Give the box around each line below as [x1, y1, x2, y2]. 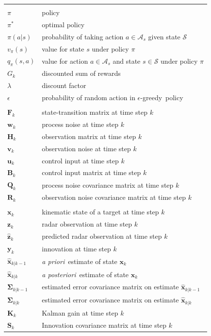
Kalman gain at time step [42, 307, 118, 318]
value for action [42, 55, 88, 66]
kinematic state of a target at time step [42, 207, 159, 217]
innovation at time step [42, 243, 111, 253]
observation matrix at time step [42, 131, 136, 141]
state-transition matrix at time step [42, 107, 147, 117]
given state [148, 31, 180, 41]
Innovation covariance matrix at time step [42, 319, 167, 330]
